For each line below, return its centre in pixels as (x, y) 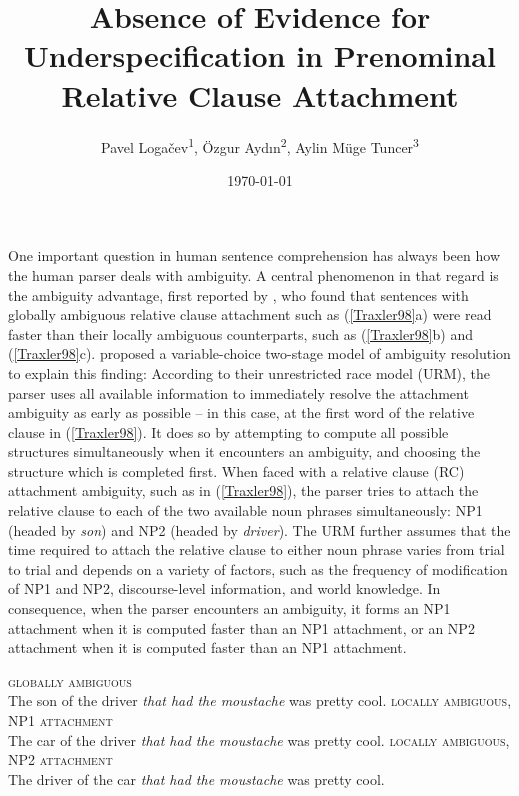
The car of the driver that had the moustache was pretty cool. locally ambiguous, (259, 739)
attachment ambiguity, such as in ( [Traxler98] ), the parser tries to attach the (243, 490)
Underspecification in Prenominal (260, 55)
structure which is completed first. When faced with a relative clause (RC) (236, 470)
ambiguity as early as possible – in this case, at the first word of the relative (241, 412)
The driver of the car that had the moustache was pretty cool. (196, 778)
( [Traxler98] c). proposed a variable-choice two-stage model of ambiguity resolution (259, 353)
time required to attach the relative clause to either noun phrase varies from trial (256, 549)
